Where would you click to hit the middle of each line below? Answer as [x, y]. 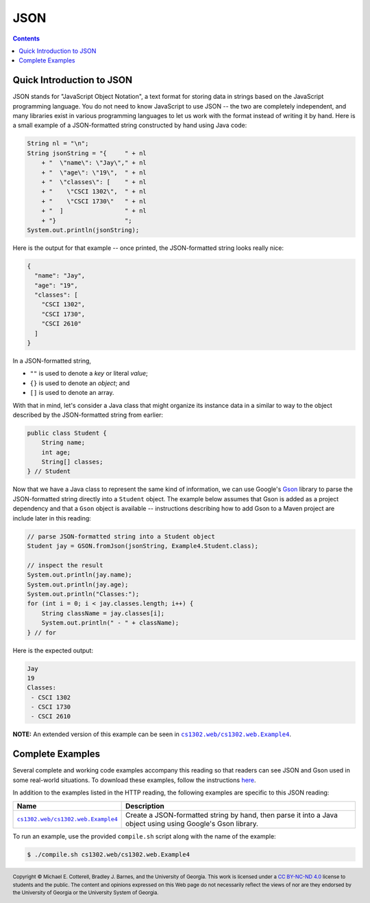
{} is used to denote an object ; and [80, 383]
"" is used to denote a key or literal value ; [89, 374]
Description [145, 805]
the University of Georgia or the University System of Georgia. [86, 893]
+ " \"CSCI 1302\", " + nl [94, 192]
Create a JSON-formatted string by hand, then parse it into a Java [232, 815]
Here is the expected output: [53, 650]
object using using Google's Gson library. [192, 823]
